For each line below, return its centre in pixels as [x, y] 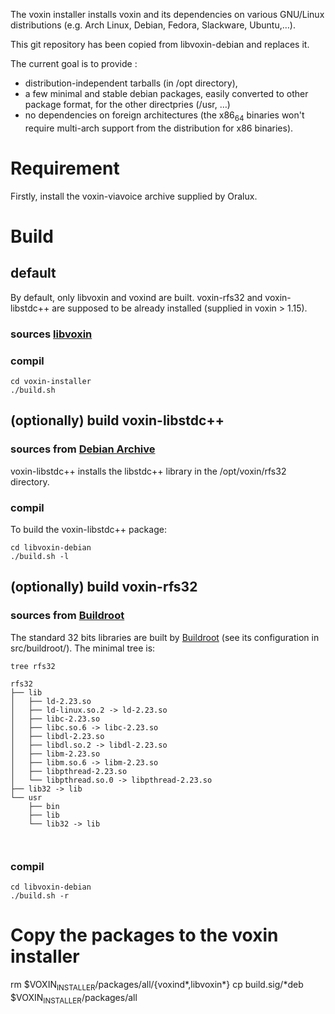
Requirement [65, 168]
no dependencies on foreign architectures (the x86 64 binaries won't [164, 116]
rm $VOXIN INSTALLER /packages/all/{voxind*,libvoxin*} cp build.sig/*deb [157, 985]
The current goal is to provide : [74, 63]
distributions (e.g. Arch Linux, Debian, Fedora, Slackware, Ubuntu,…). [153, 25]
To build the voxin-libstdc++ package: [88, 529]
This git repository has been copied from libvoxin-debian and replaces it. [160, 44]
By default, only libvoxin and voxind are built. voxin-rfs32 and [136, 297]
